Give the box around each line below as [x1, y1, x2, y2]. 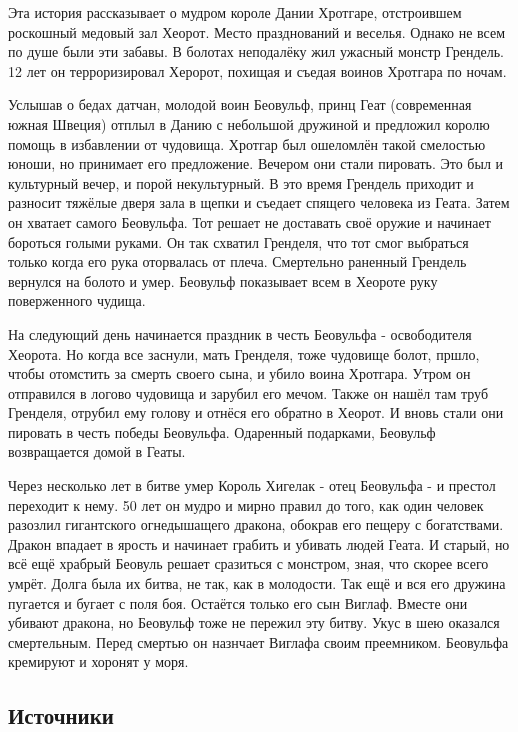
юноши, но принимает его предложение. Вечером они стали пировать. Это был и [8, 153, 504, 174]
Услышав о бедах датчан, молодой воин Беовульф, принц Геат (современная [8, 94, 472, 115]
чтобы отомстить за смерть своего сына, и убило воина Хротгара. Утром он [8, 363, 471, 384]
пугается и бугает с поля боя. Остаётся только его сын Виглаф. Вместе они [8, 592, 468, 613]
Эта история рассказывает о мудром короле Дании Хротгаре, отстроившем [8, 2, 462, 22]
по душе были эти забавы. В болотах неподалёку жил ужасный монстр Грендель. [8, 41, 504, 62]
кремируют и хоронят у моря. [8, 651, 189, 672]
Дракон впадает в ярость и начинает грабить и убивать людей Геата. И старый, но [8, 533, 510, 554]
